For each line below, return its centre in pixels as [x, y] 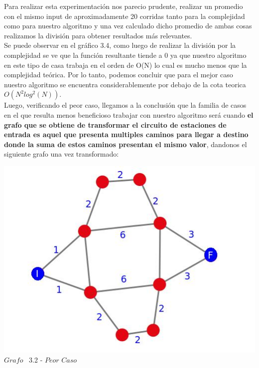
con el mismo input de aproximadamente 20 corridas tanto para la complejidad [125, 16]
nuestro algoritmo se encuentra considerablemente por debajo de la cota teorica [125, 84]
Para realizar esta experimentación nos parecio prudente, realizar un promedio [124, 6]
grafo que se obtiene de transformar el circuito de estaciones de [115, 124]
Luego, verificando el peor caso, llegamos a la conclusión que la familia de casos [125, 105]
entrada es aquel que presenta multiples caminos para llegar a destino [126, 134]
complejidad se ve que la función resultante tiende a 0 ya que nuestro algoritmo [125, 55]
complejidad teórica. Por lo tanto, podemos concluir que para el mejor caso [119, 75]
